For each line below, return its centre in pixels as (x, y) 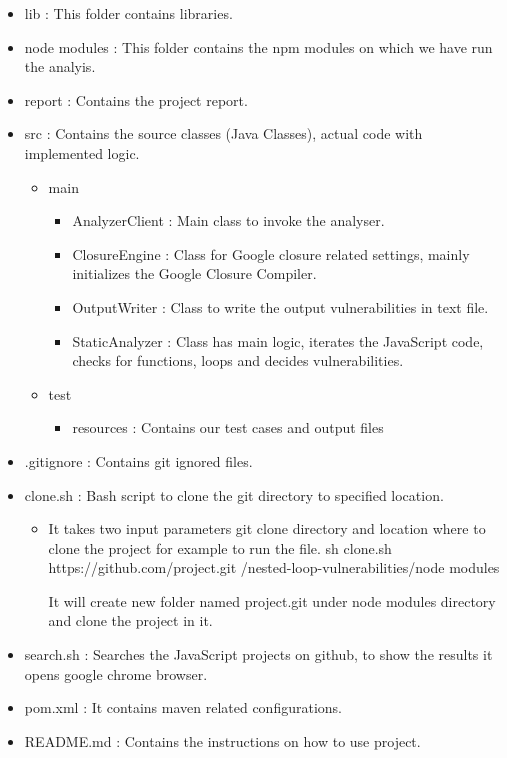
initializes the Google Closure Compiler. (194, 273)
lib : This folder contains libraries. (128, 13)
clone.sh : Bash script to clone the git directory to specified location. (234, 494)
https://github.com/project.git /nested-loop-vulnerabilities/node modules (274, 567)
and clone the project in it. (130, 620)
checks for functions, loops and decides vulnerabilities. (238, 360)
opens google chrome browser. (116, 673)
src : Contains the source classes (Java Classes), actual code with (223, 133)
